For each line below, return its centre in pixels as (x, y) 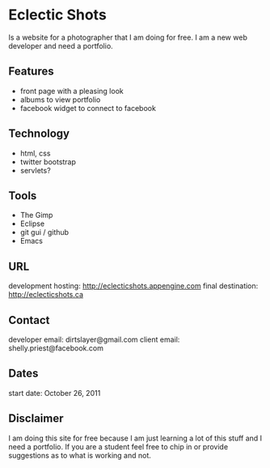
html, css (35, 153)
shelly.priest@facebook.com (56, 348)
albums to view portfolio (60, 100)
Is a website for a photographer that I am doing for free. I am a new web (128, 37)
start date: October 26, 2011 (55, 393)
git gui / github (44, 232)
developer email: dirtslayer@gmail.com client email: (94, 339)
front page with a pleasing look (72, 91)
